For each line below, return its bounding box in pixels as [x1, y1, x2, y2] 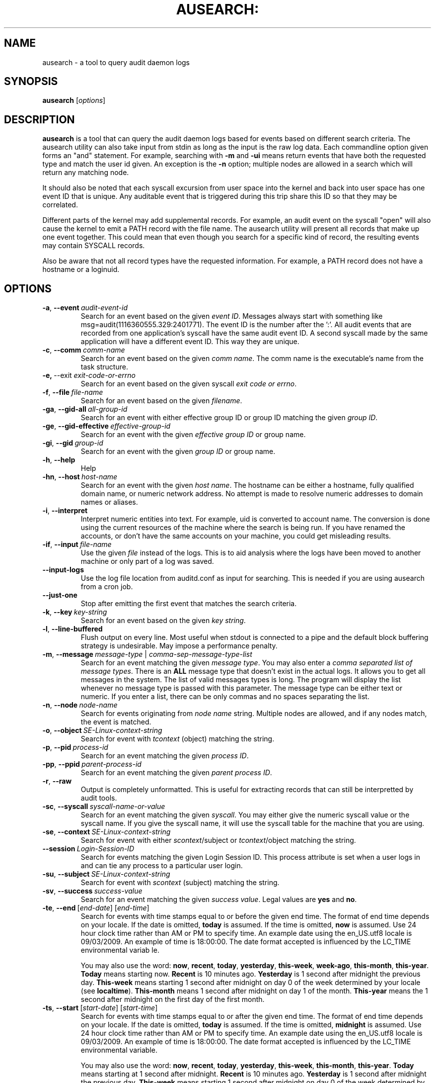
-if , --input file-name [42, 540, 112, 549]
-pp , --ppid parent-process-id [42, 760, 142, 769]
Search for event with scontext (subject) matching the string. [80, 878, 280, 887]
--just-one [42, 591, 77, 600]
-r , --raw [42, 777, 72, 786]
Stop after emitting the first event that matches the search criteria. [80, 599, 297, 608]
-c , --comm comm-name [42, 346, 125, 355]
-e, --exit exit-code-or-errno [42, 371, 136, 380]
